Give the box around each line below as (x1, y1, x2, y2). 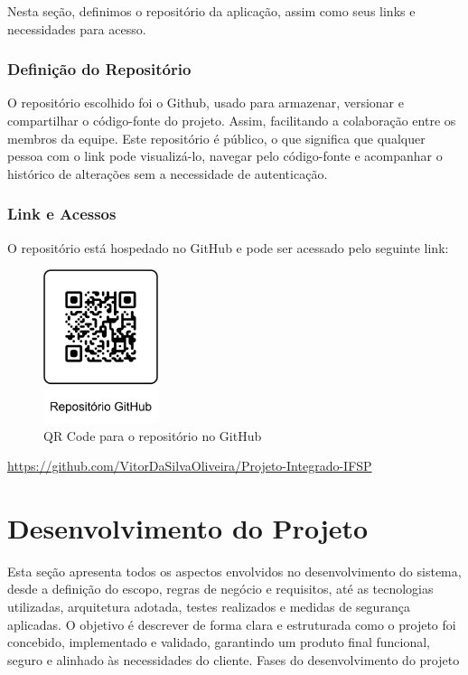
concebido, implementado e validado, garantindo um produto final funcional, (7, 633, 430, 652)
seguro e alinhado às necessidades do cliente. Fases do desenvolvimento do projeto (7, 650, 460, 669)
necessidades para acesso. (7, 19, 146, 38)
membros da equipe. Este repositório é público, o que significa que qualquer (7, 128, 426, 147)
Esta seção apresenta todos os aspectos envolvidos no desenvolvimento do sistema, (7, 561, 462, 580)
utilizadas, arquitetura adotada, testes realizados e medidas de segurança (7, 597, 410, 616)
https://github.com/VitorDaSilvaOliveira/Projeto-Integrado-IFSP (7, 456, 372, 475)
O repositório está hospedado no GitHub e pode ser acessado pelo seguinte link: (7, 238, 449, 257)
